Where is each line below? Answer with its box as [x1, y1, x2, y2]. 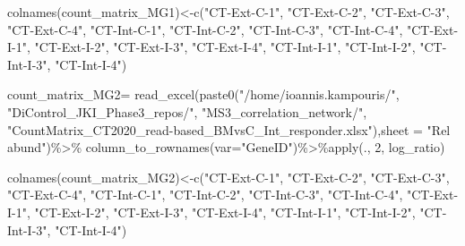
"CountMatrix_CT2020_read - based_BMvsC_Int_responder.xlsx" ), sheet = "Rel [7, 120, 451, 139]
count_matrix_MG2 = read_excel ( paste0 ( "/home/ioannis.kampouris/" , [7, 85, 400, 104]
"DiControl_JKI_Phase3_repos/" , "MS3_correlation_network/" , [7, 102, 367, 121]
